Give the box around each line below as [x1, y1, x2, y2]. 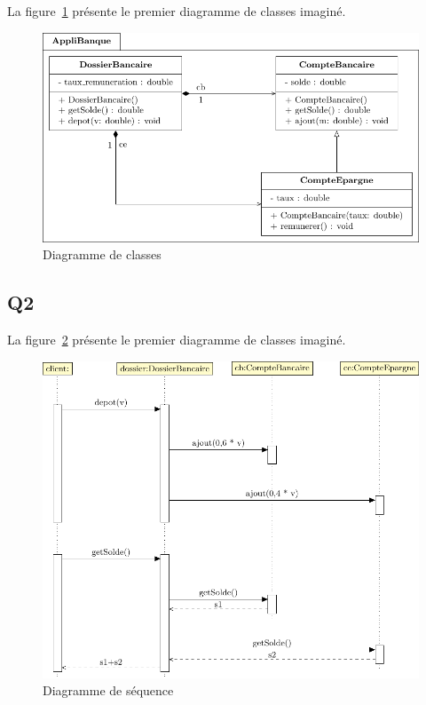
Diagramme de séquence [43, 681, 174, 700]
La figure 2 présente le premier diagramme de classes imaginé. [7, 330, 346, 349]
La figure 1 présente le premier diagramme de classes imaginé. [7, 2, 346, 20]
